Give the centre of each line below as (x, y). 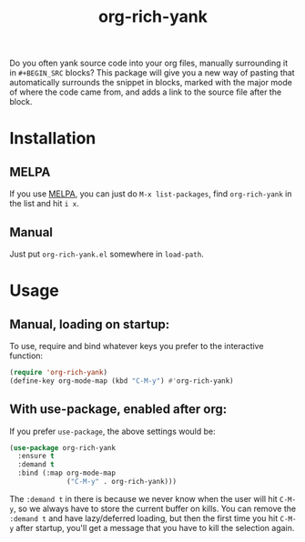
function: (26, 356)
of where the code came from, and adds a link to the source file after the (146, 92)
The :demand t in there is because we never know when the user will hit (143, 498)
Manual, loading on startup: (90, 324)
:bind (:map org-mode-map (67, 473)
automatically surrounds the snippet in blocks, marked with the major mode (151, 83)
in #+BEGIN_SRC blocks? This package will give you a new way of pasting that (152, 73)
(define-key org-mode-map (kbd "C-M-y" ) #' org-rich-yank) (122, 381)
